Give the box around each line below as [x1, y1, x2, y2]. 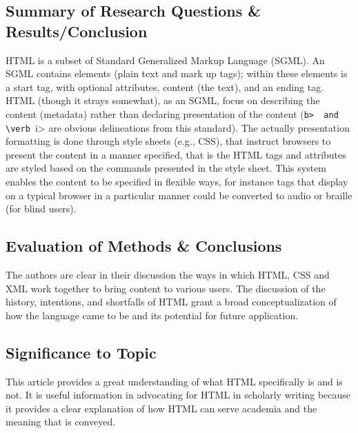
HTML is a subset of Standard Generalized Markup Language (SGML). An [6, 52, 325, 67]
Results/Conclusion [6, 20, 148, 41]
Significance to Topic [6, 341, 157, 363]
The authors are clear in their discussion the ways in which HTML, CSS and [6, 268, 330, 282]
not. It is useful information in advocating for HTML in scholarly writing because [6, 387, 351, 402]
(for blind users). [6, 201, 77, 216]
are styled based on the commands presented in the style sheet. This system [6, 161, 327, 175]
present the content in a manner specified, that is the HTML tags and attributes [6, 147, 346, 161]
